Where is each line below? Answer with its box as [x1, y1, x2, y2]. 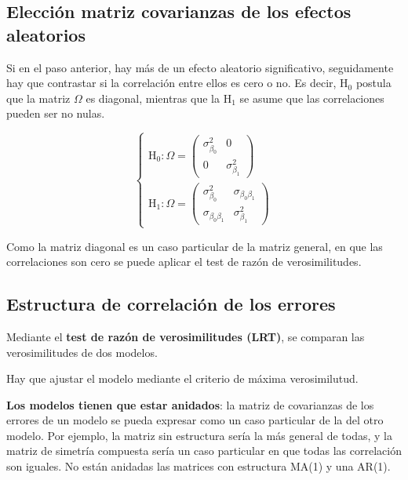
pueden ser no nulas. [6, 105, 105, 122]
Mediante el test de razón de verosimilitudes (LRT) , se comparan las [6, 328, 365, 344]
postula [355, 75, 392, 91]
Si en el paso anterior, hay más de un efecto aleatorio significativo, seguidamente [6, 59, 394, 75]
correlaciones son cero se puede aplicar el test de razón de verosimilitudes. [6, 253, 362, 270]
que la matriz [6, 89, 71, 106]
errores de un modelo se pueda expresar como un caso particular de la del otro [6, 412, 384, 428]
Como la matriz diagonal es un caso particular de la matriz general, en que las [6, 238, 383, 254]
